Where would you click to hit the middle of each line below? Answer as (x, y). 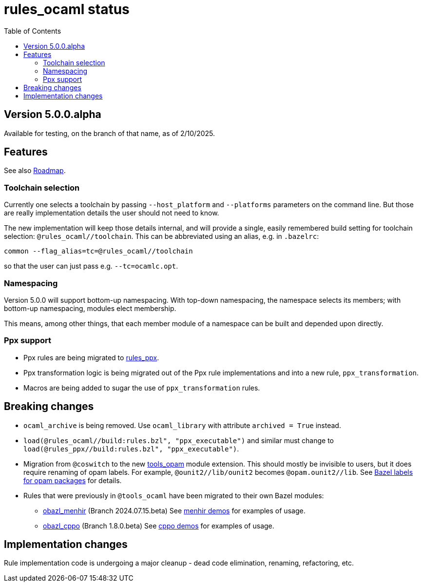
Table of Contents (33, 31)
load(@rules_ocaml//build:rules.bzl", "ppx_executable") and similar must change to (179, 440)
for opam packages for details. (73, 480)
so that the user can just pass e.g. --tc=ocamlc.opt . (91, 266)
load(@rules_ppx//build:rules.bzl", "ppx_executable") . (131, 449)
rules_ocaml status (67, 9)
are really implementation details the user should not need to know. (112, 213)
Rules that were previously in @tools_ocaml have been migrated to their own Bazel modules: (174, 495)
